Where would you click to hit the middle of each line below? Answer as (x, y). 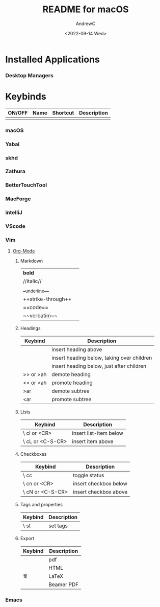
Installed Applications (53, 59)
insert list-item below (98, 433)
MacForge (18, 199)
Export (27, 538)
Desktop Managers (29, 75)
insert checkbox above (100, 492)
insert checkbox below (100, 483)
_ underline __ (36, 290)
